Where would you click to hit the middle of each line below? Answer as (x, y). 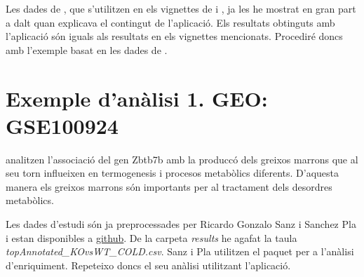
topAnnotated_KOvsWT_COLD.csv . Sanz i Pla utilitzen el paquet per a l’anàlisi (180, 251)
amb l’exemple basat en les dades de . (87, 49)
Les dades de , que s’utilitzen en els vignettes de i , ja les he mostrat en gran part (181, 8)
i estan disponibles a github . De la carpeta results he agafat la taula (151, 237)
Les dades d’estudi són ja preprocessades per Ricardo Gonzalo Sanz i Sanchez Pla (181, 224)
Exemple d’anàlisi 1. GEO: (137, 98)
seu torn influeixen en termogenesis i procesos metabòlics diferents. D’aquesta (172, 173)
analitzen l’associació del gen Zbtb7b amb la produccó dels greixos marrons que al (182, 159)
